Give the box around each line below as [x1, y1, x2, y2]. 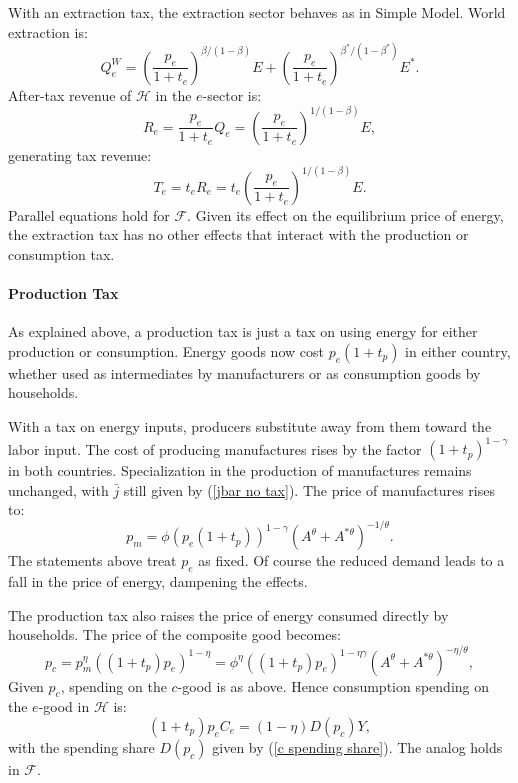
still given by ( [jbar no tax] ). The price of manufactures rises [123, 479, 495, 500]
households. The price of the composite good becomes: [8, 624, 341, 645]
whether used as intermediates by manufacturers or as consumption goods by [8, 362, 481, 383]
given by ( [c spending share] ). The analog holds [212, 736, 503, 757]
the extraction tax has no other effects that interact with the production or [8, 224, 469, 245]
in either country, [405, 340, 511, 361]
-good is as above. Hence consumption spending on [177, 675, 490, 696]
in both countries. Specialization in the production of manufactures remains [8, 460, 472, 481]
